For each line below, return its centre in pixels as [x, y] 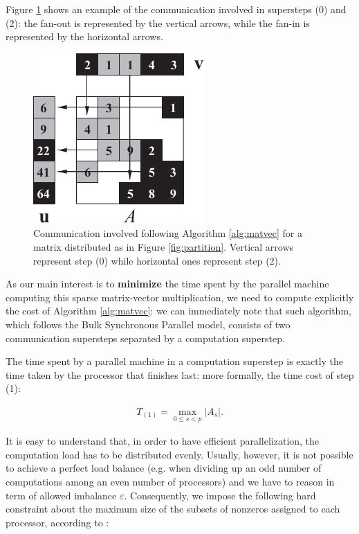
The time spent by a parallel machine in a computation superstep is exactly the [175, 361]
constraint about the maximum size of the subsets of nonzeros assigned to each [173, 509]
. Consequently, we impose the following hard [220, 495]
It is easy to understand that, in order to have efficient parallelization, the [163, 441]
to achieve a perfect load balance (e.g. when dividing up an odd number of [164, 468]
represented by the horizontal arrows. [84, 36]
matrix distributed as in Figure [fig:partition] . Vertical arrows [164, 246]
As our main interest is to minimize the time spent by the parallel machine [167, 284]
